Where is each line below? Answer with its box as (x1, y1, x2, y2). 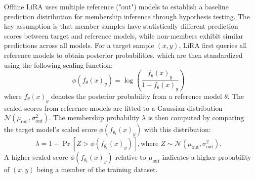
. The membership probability (49, 112, 140, 123)
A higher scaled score (4, 152, 68, 162)
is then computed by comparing (148, 112, 244, 123)
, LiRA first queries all (178, 40, 247, 50)
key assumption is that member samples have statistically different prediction (4, 21, 238, 31)
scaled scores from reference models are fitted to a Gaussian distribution (4, 102, 223, 113)
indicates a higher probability (162, 152, 252, 162)
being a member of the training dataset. (37, 164, 158, 175)
